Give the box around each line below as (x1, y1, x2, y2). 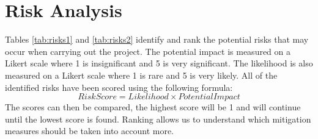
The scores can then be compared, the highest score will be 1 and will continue (5, 101, 301, 113)
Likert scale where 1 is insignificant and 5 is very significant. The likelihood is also (5, 57, 313, 69)
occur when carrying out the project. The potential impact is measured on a (5, 45, 291, 57)
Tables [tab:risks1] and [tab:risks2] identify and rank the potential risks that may (5, 33, 309, 46)
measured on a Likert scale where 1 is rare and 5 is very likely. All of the (5, 68, 278, 81)
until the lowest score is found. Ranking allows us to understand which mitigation (5, 112, 311, 125)
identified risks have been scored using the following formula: (5, 80, 233, 93)
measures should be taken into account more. (5, 124, 174, 137)
